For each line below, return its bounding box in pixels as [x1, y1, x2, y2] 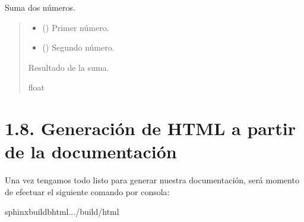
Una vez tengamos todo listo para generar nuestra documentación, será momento [5, 174, 299, 186]
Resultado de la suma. [28, 61, 109, 73]
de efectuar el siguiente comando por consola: [5, 185, 170, 198]
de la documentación [5, 139, 177, 164]
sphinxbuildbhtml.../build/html [5, 205, 119, 218]
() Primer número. [42, 21, 109, 33]
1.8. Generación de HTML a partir [5, 116, 296, 140]
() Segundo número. [42, 41, 115, 54]
